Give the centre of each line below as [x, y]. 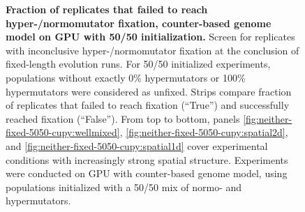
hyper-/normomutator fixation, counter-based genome [139, 23]
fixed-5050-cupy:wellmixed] [63, 132]
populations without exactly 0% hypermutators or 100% [126, 77]
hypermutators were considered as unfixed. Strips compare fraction [149, 91]
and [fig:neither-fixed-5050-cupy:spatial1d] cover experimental [137, 145]
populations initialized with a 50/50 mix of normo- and [124, 187]
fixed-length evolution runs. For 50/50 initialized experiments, [138, 64]
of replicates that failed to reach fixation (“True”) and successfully [148, 105]
